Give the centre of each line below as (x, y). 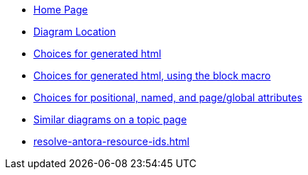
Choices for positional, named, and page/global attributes (168, 97)
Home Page (61, 10)
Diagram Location (75, 32)
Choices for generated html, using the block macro (152, 75)
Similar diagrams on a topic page (110, 119)
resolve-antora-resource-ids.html (111, 141)
